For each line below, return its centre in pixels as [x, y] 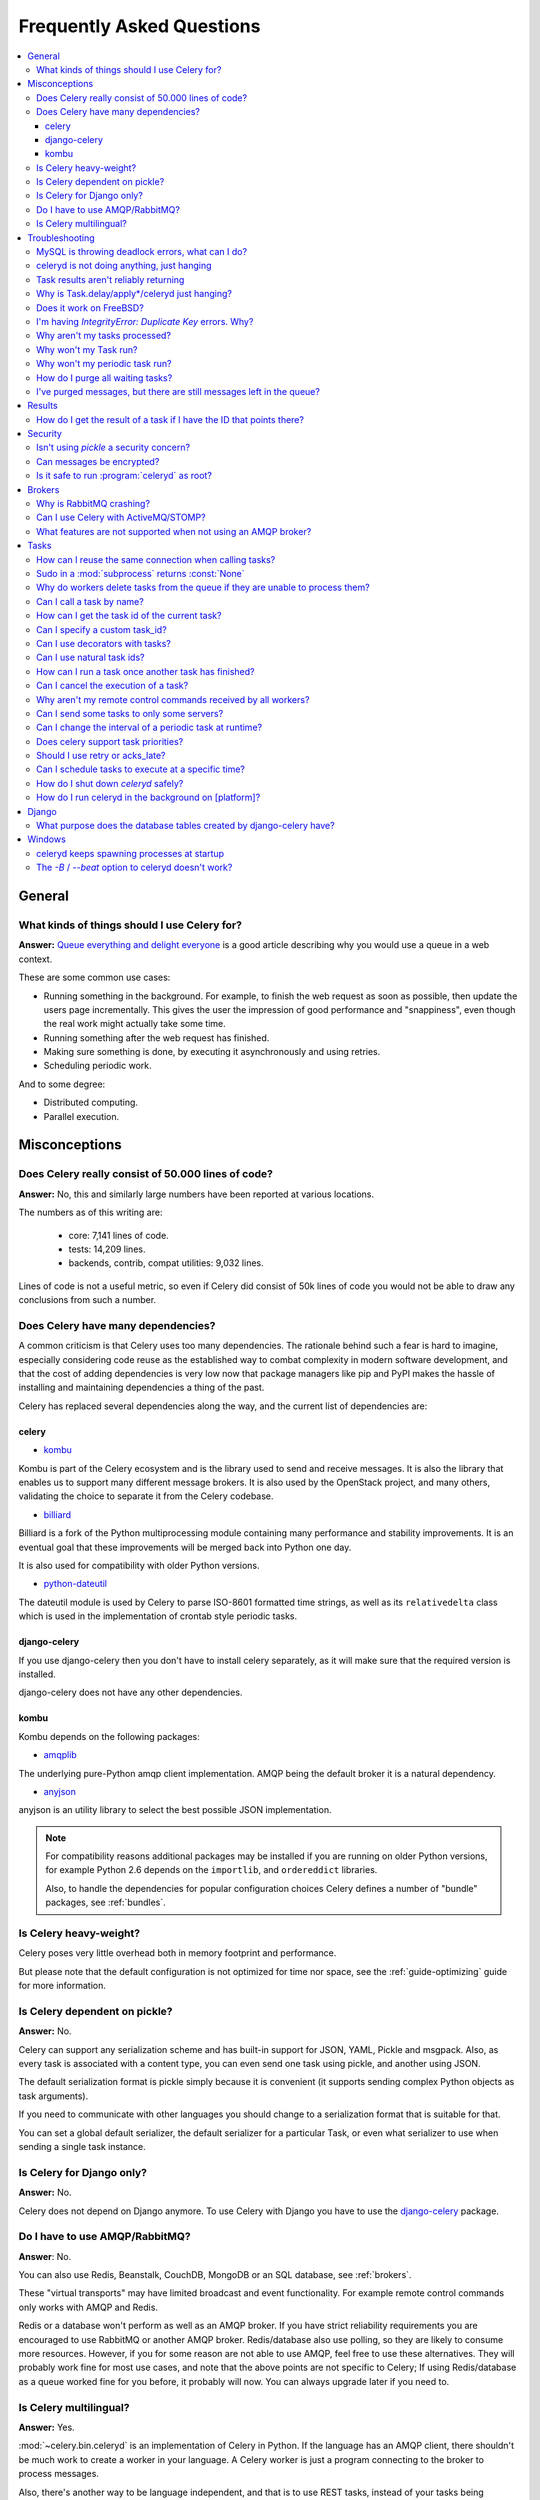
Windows [47, 839]
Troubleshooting [61, 237]
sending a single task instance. [82, 2147]
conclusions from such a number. [87, 1300]
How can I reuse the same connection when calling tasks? [156, 559]
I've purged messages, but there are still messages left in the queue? [178, 391]
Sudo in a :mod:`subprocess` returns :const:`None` [140, 573]
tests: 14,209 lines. [107, 1249]
